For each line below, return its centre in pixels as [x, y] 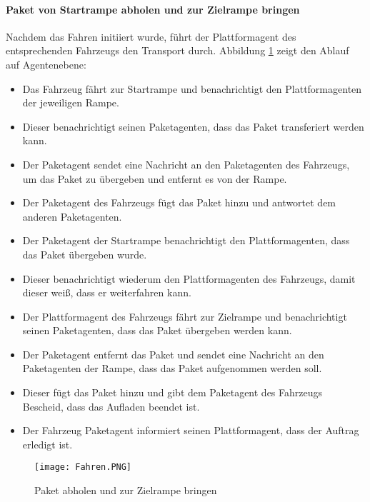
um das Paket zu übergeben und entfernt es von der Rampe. [155, 178]
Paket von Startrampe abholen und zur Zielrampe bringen [153, 9]
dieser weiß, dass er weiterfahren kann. [107, 292]
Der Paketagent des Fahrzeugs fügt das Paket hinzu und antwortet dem [179, 202]
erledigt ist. [47, 444]
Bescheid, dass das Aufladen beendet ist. [111, 406]
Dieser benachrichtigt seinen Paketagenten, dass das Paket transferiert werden [193, 126]
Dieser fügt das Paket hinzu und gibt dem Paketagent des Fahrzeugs [172, 392]
